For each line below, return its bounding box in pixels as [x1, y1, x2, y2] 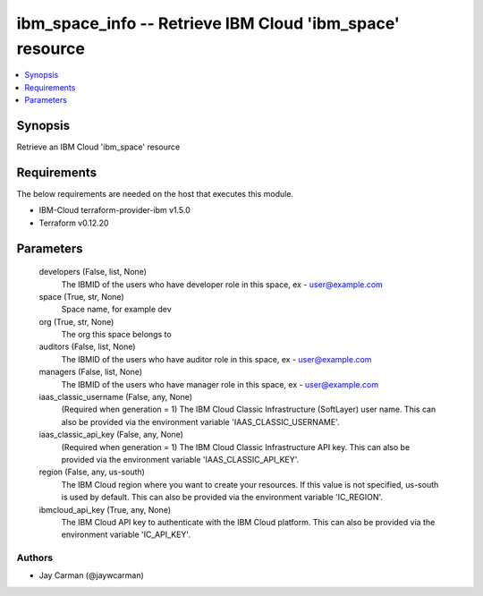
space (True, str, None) [38, 291, 124, 302]
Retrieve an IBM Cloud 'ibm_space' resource [16, 141, 181, 152]
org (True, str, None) [38, 316, 114, 327]
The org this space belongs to [61, 329, 172, 340]
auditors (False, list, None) [38, 341, 136, 353]
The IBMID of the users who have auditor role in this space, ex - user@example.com [61, 353, 372, 364]
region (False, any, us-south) [38, 466, 145, 478]
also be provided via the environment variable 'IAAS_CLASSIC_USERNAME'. [61, 416, 340, 427]
